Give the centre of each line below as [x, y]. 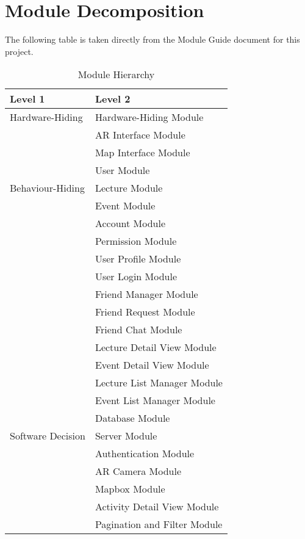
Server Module [126, 436]
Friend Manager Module [146, 294]
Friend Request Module [145, 312]
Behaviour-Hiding [47, 188]
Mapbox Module [130, 489]
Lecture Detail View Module [156, 347]
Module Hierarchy [116, 74]
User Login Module [136, 277]
